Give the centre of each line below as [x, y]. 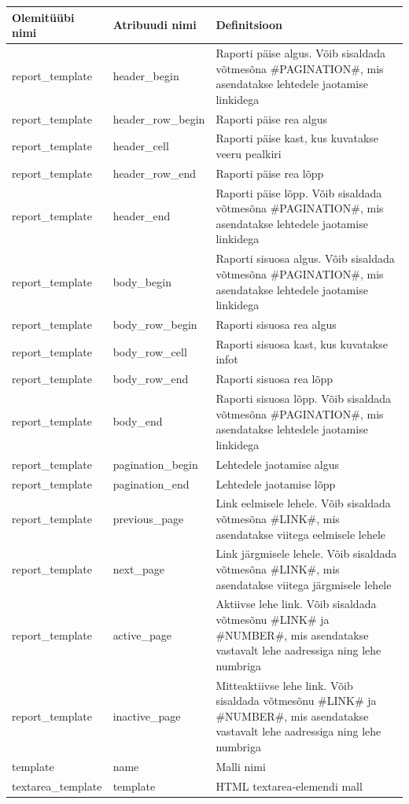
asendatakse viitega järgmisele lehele [304, 584]
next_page [138, 569]
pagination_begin [155, 464]
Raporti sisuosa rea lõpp [275, 379]
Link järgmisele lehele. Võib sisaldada [306, 553]
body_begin [142, 281]
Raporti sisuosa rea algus [276, 324]
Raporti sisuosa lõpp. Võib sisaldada [304, 398]
